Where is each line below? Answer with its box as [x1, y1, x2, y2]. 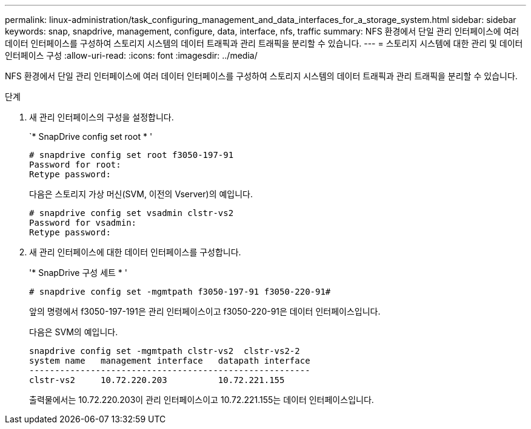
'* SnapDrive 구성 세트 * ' [29, 267, 127, 278]
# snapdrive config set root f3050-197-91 [29, 150, 234, 160]
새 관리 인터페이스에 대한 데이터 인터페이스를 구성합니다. [29, 247, 241, 257]
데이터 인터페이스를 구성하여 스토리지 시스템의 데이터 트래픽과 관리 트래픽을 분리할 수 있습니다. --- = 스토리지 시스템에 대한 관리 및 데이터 [5, 38, 523, 48]
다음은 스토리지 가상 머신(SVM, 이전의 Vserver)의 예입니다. [29, 189, 253, 199]
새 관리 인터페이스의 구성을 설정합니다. [29, 112, 174, 122]
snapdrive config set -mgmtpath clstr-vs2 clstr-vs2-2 [29, 346, 300, 356]
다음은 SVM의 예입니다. [29, 327, 118, 337]
